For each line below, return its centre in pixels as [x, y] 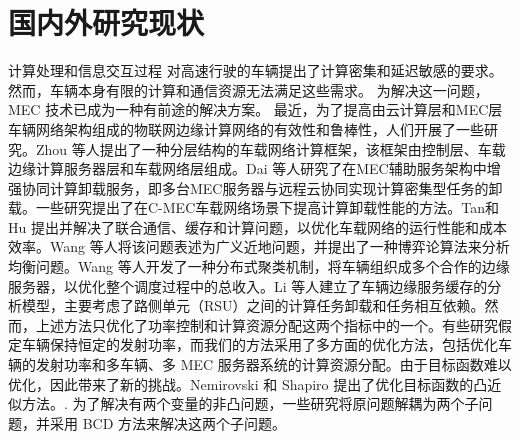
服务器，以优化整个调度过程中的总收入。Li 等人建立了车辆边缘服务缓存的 [248, 285]
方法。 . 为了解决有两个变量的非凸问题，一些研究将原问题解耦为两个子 [250, 403]
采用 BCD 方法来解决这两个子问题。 [168, 422]
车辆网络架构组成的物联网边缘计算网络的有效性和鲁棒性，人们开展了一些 [246, 128]
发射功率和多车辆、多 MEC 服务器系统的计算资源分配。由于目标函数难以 [273, 364]
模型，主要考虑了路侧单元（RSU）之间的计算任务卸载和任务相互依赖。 [253, 305]
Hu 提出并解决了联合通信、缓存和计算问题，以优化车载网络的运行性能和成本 [257, 226]
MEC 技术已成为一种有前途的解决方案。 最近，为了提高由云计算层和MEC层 [255, 109]
